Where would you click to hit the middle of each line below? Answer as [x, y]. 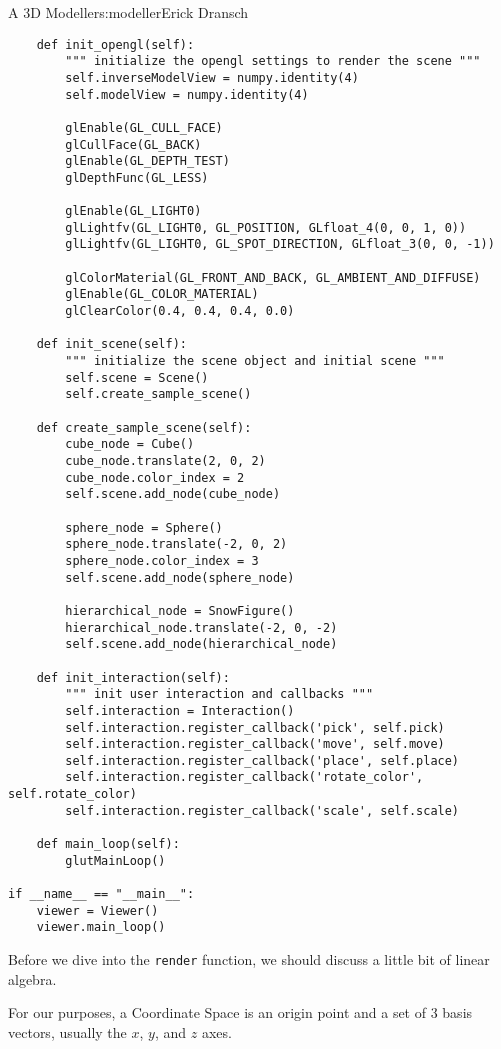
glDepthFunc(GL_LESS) [137, 177]
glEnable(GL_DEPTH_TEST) [147, 161]
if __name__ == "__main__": [101, 894]
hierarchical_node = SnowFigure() [180, 610]
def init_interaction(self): [133, 677]
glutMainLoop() [115, 860]
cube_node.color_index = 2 [155, 477]
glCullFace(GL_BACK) [133, 144]
